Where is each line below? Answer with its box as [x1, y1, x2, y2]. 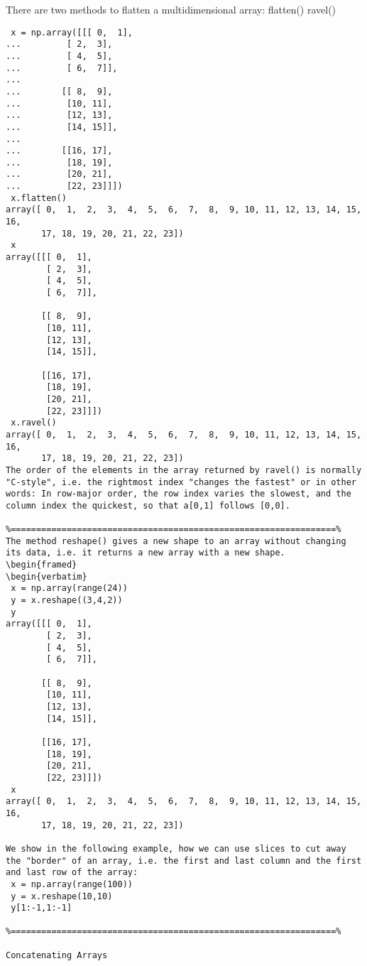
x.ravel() [11, 418, 57, 428]
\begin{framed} [6, 560, 77, 570]
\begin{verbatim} [6, 571, 87, 582]
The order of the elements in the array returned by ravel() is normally [6, 465, 362, 475]
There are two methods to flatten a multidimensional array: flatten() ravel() [6, 2, 336, 16]
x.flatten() [11, 192, 67, 203]
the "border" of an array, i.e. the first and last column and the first [6, 855, 362, 866]
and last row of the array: [6, 867, 138, 878]
